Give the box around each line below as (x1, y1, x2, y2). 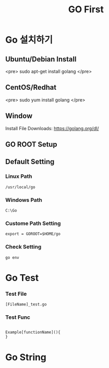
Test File (5, 290, 27, 297)
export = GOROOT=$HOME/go (5, 232, 60, 237)
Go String (5, 351, 47, 363)
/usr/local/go (5, 185, 36, 190)
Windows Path (5, 196, 42, 203)
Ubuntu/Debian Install (5, 55, 77, 64)
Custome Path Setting (5, 219, 61, 227)
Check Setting (5, 243, 42, 251)
